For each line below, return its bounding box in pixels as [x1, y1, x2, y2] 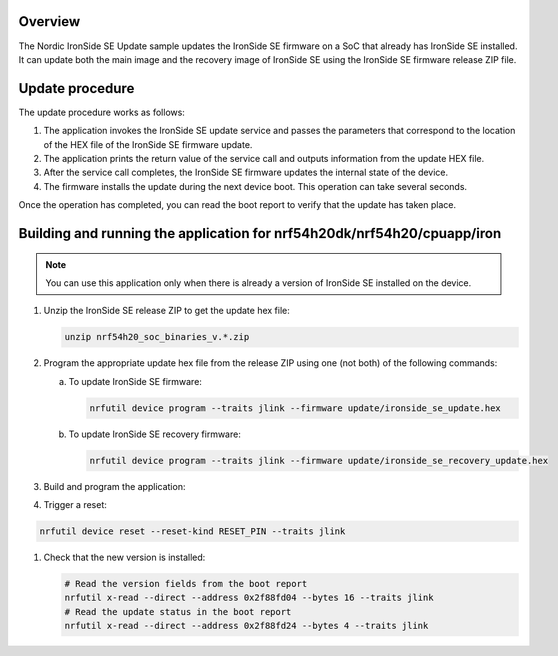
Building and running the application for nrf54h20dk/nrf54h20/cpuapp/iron [18, 225, 502, 242]
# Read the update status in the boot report [64, 606, 292, 617]
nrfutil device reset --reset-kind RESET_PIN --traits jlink [39, 526, 346, 537]
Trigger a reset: [43, 499, 107, 511]
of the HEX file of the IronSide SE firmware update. [43, 138, 253, 150]
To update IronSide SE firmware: [68, 375, 202, 387]
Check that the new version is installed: [43, 551, 206, 563]
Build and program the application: [43, 480, 186, 492]
